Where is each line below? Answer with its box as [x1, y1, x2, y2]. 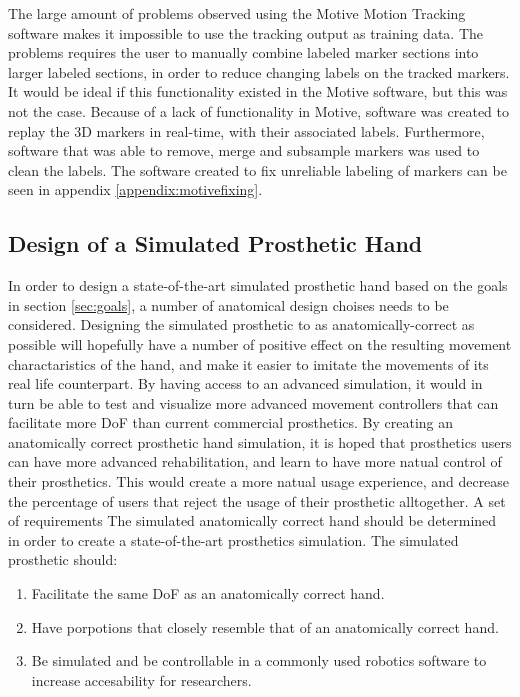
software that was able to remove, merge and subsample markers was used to [8, 140, 480, 161]
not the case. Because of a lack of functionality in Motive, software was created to [8, 100, 510, 121]
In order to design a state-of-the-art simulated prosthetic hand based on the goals [8, 275, 508, 296]
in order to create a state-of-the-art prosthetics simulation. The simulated [8, 529, 459, 550]
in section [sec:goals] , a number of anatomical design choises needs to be [8, 294, 449, 315]
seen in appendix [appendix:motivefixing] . [8, 179, 263, 200]
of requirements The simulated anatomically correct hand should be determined [8, 510, 497, 531]
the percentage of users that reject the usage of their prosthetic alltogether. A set [8, 490, 506, 511]
